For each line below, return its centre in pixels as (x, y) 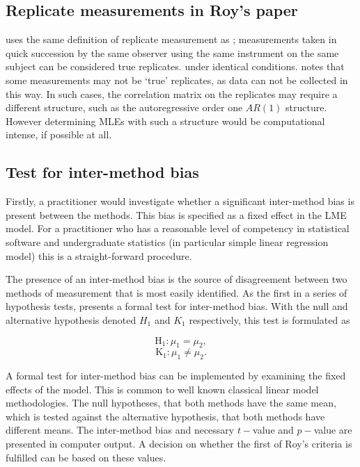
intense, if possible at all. (59, 134)
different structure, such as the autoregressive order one (124, 107)
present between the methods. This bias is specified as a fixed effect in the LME (176, 214)
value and (273, 430)
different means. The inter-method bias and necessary (120, 430)
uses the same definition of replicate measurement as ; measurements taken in (171, 39)
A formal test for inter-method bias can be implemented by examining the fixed (176, 376)
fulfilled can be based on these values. (86, 457)
